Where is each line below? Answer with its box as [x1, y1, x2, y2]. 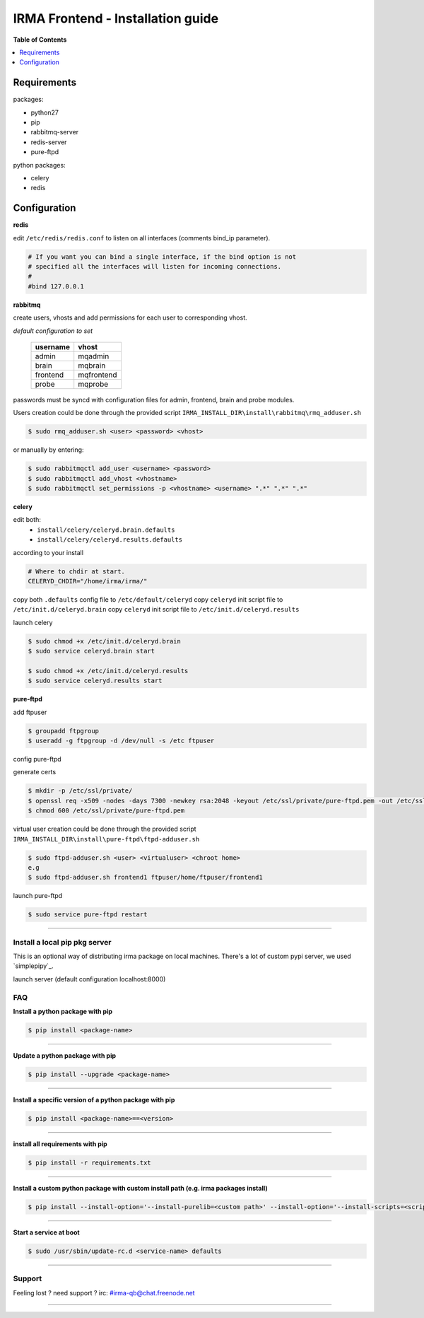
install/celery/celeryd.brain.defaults [37, 525, 175, 534]
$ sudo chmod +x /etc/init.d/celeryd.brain [28, 637, 182, 645]
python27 [30, 108, 59, 117]
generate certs [13, 768, 57, 776]
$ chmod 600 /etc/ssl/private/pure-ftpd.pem [28, 807, 185, 815]
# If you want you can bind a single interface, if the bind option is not [28, 252, 297, 261]
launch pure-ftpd [13, 892, 63, 900]
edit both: [13, 515, 42, 524]
